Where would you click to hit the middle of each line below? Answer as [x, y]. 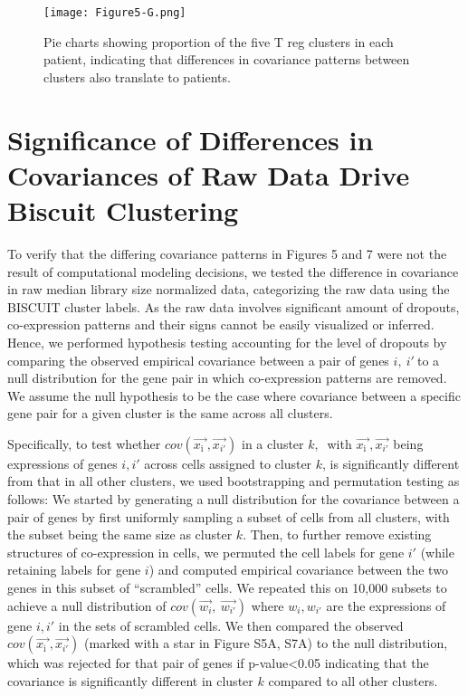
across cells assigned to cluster [228, 463]
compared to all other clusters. [353, 680]
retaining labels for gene [74, 570]
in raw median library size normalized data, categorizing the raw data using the [229, 289]
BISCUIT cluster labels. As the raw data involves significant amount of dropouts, [234, 306]
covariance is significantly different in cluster [130, 680]
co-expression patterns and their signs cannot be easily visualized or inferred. [221, 324]
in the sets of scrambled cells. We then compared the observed [231, 625]
